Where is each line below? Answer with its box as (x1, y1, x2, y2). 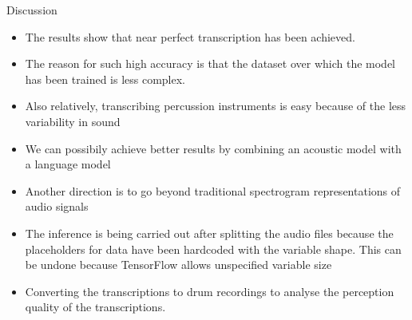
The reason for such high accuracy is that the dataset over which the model (25, 55, 395, 72)
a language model (25, 156, 111, 172)
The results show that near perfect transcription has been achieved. (25, 28, 355, 45)
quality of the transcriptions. (25, 298, 166, 315)
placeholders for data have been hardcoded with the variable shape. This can (25, 240, 402, 257)
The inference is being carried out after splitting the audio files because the (25, 224, 394, 241)
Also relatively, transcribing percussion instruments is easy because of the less (25, 97, 406, 114)
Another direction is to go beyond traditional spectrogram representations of (25, 182, 401, 199)
